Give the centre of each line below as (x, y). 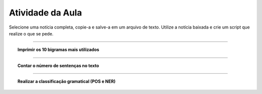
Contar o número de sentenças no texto (58, 65)
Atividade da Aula (45, 13)
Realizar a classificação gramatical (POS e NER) (67, 81)
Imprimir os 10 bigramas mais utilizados (58, 50)
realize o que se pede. (31, 33)
